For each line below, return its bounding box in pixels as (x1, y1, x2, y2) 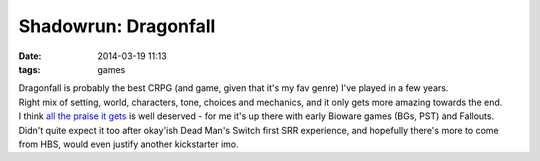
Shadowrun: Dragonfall (18, 15, 216, 37)
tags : (18, 63, 41, 75)
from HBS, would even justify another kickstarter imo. (18, 138, 239, 150)
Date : (18, 50, 42, 62)
